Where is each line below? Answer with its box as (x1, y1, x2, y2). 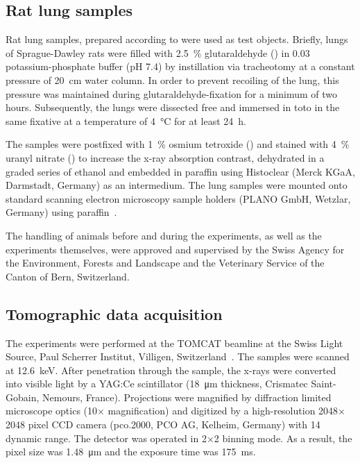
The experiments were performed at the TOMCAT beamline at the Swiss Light (6, 335, 343, 350)
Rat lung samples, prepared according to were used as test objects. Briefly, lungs (6, 32, 348, 47)
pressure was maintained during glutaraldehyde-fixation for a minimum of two (6, 86, 338, 101)
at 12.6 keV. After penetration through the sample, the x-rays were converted (6, 362, 336, 377)
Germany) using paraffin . (6, 205, 117, 219)
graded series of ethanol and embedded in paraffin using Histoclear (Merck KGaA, (6, 164, 355, 178)
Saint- (311, 376, 336, 391)
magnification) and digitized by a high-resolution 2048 (108, 403, 338, 418)
